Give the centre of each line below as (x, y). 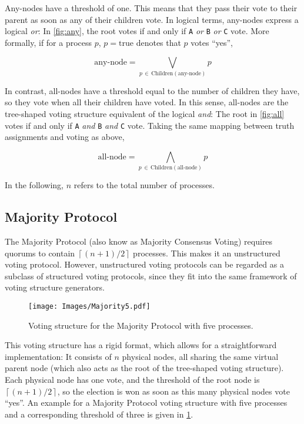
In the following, (34, 185)
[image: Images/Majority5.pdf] (89, 307)
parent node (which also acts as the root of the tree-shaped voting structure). (144, 368)
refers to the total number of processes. (144, 185)
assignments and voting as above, (65, 137)
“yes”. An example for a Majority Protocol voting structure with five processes (146, 403)
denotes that (158, 42)
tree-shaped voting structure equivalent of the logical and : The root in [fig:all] (145, 114)
